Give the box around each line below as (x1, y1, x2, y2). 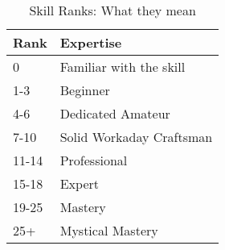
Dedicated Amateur (59, 104, 170, 123)
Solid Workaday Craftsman (59, 127, 213, 146)
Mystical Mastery (59, 221, 158, 240)
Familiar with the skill (59, 57, 186, 76)
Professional (59, 151, 128, 169)
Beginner (59, 81, 110, 99)
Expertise (59, 33, 122, 52)
